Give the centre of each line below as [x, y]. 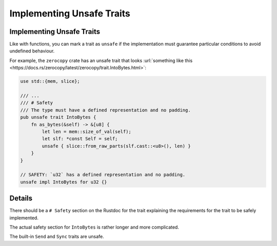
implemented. [24, 218]
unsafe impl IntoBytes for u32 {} [64, 182]
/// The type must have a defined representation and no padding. [105, 110]
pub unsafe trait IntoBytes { [58, 117]
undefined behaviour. [32, 51]
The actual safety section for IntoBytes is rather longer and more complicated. [94, 227]
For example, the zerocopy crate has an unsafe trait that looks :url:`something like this [101, 60]
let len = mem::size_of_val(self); [87, 131]
